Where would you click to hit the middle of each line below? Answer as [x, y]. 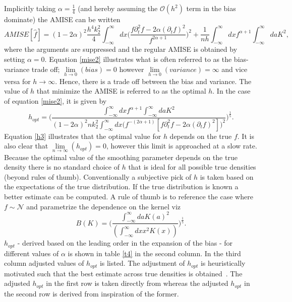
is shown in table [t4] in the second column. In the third [154, 253]
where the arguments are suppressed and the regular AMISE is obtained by [121, 49]
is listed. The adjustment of [142, 263]
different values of [32, 253]
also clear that [26, 146]
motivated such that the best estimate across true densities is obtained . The [123, 273]
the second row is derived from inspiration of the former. [92, 293]
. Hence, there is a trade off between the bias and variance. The [153, 81]
